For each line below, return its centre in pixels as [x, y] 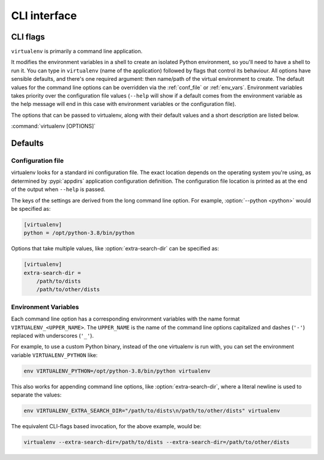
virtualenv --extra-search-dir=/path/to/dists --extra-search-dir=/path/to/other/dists [157, 442]
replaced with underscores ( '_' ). [52, 335]
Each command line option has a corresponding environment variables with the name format [125, 319]
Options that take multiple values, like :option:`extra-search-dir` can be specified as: [115, 249]
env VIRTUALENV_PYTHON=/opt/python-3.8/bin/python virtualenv [117, 371]
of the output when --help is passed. [58, 189]
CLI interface [44, 16]
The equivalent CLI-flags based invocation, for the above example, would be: [106, 426]
